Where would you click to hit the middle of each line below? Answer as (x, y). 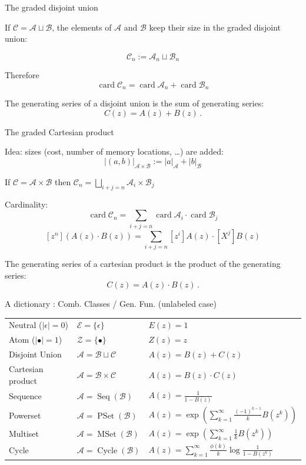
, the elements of (82, 27)
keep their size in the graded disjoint (215, 27)
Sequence (25, 396)
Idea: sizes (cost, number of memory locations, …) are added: (114, 151)
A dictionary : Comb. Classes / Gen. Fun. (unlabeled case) (111, 304)
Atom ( (22, 339)
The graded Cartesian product (59, 131)
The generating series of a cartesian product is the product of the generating (143, 263)
